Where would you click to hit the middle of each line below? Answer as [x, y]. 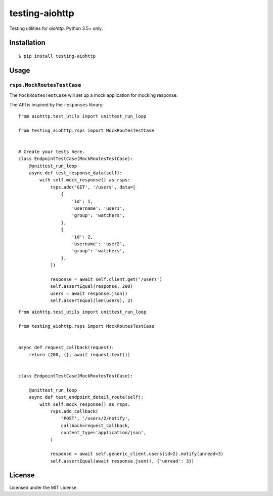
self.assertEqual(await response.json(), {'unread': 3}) [122, 461]
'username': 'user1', [98, 208]
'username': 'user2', [98, 244]
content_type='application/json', [104, 433]
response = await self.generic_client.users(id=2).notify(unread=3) [137, 454]
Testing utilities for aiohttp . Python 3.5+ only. [56, 28]
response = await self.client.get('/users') [106, 279]
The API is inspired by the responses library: [56, 104]
